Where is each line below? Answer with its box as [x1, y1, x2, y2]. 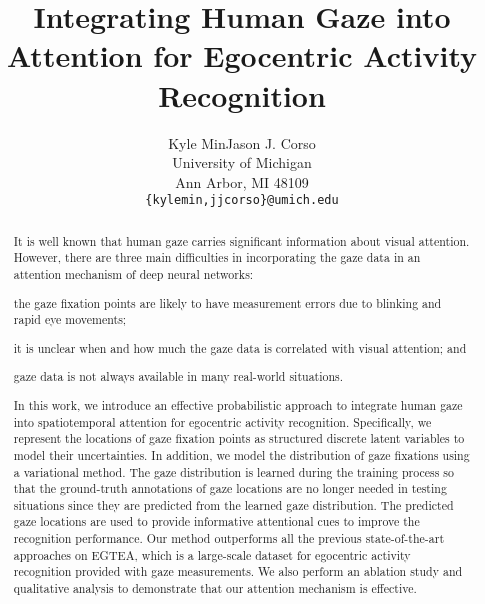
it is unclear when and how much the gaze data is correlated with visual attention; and [13, 339, 467, 356]
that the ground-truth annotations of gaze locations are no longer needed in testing [13, 480, 447, 497]
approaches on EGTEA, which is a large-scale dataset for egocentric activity [13, 546, 411, 563]
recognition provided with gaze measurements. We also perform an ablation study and [13, 563, 463, 580]
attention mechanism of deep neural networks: [13, 266, 254, 283]
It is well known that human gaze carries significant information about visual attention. [13, 232, 470, 249]
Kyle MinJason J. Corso [168, 132, 316, 153]
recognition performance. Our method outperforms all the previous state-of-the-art [13, 530, 445, 547]
